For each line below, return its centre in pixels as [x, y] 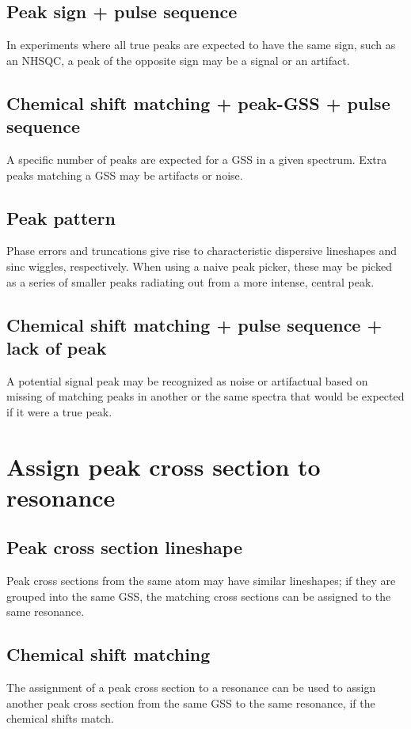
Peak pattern [61, 217]
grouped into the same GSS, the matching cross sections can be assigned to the [199, 596]
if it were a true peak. [59, 411]
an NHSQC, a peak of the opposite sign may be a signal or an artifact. [178, 60]
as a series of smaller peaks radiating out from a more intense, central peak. [190, 281]
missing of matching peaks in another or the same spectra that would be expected [205, 396]
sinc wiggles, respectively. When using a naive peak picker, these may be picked [199, 266]
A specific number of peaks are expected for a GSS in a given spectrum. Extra [197, 159]
